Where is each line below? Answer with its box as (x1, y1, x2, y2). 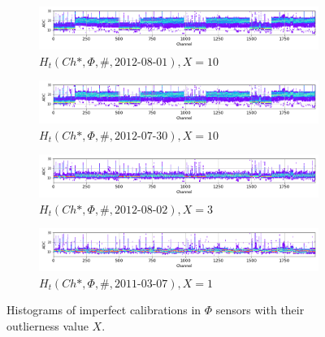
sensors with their (215, 301, 305, 318)
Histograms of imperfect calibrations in (6, 301, 201, 318)
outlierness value (6, 318, 89, 335)
